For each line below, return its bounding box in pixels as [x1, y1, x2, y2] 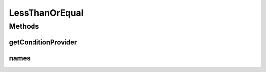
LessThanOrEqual [9, 7, 84, 18]
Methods [9, 22, 39, 31]
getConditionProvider [9, 38, 77, 46]
